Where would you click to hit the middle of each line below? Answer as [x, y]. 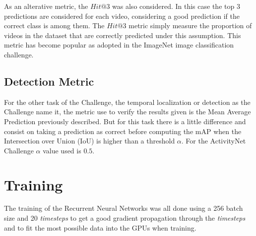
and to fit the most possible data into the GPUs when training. [100, 227]
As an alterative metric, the [46, 6]
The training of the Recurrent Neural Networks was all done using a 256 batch [124, 208]
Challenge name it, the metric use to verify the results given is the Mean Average [128, 112]
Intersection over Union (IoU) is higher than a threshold [90, 141]
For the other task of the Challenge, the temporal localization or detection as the [127, 102]
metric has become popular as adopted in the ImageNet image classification [119, 45]
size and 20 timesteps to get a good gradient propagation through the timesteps [125, 218]
